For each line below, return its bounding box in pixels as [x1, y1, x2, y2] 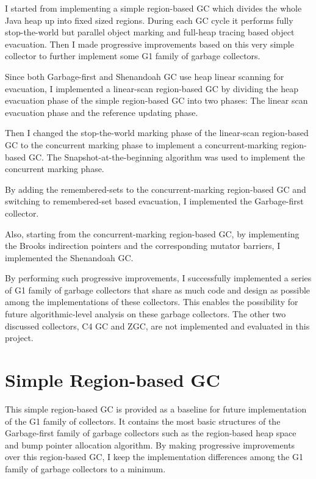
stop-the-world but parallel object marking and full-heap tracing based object [5, 26, 295, 38]
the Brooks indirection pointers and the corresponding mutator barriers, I [5, 239, 281, 252]
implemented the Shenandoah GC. [5, 251, 134, 264]
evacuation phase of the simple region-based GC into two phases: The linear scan [5, 94, 308, 107]
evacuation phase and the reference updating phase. [5, 106, 198, 118]
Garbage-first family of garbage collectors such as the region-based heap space [5, 427, 296, 439]
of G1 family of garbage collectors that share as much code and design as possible [5, 283, 311, 296]
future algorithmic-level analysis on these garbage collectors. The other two [5, 308, 286, 320]
